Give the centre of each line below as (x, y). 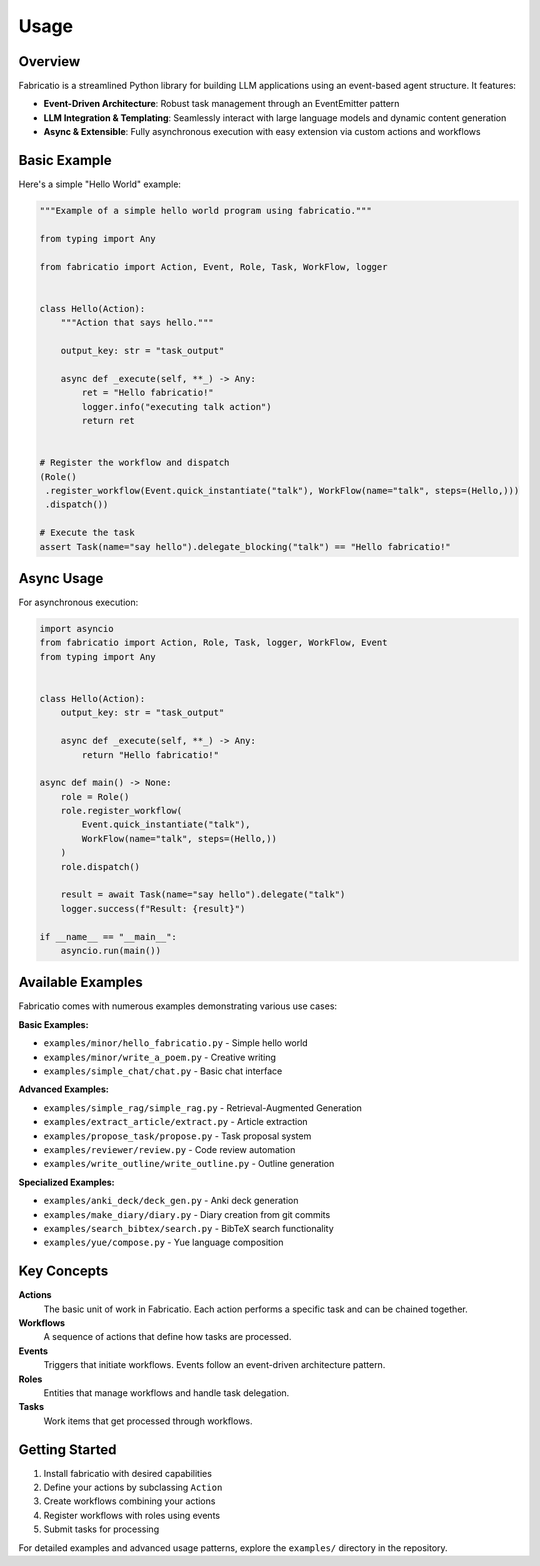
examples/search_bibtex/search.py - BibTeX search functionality (188, 1228)
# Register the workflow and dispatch (134, 463)
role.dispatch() (100, 866)
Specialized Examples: (66, 1182)
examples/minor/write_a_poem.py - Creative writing (160, 1057)
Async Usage (61, 578)
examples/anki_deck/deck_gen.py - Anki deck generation (171, 1201)
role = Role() (95, 796)
